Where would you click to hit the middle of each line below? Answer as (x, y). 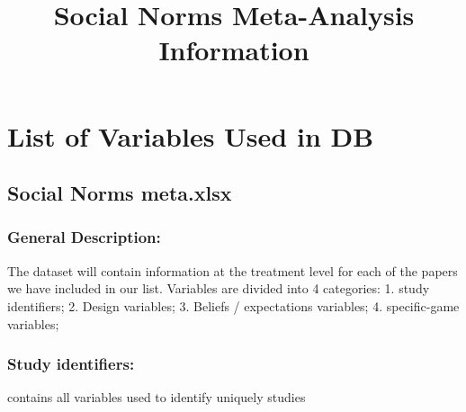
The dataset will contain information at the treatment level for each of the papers (233, 270)
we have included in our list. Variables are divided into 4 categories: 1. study (219, 288)
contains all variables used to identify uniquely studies (157, 397)
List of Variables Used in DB (191, 135)
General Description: (84, 237)
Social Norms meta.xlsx (120, 193)
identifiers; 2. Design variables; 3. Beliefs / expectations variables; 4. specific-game (233, 305)
